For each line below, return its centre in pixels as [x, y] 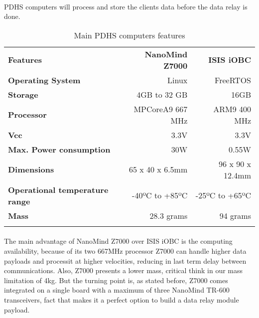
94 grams [235, 215]
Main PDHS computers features [129, 35]
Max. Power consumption [59, 149]
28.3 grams [169, 215]
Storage [23, 94]
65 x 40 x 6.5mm [158, 169]
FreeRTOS [233, 80]
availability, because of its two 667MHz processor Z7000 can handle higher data [125, 250]
